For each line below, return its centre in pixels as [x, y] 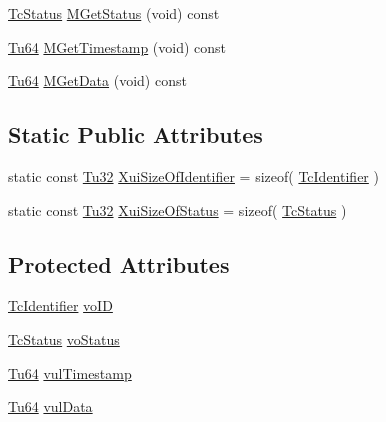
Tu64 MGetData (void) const [97, 80]
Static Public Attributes [135, 134]
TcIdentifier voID [60, 305]
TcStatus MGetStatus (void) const [114, 13]
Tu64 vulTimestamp [70, 372]
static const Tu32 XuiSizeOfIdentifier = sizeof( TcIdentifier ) [193, 175]
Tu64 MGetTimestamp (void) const [117, 46]
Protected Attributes [119, 263]
